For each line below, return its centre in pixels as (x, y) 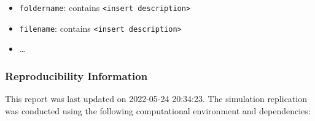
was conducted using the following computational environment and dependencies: (158, 110)
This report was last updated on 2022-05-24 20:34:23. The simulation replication (156, 99)
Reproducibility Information (76, 75)
